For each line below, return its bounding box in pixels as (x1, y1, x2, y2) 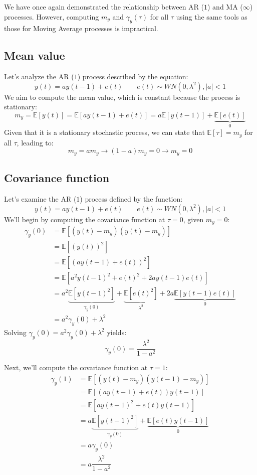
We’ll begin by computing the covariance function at (4, 214, 165, 224)
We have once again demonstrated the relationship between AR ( (4, 2, 204, 12)
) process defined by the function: (80, 194, 183, 204)
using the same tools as (176, 11, 247, 22)
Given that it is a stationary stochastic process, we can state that (4, 127, 205, 137)
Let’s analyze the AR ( (4, 71, 74, 82)
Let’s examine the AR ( (4, 194, 77, 204)
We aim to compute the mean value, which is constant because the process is (4, 91, 240, 102)
